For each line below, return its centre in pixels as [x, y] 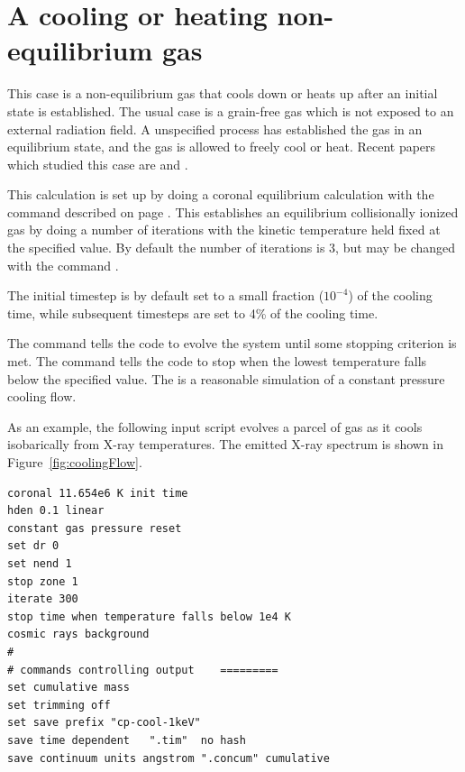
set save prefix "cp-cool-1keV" [104, 723]
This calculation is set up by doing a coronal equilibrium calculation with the [221, 194]
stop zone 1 [43, 581]
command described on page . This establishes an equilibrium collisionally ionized [233, 211]
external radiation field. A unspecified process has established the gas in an [215, 129]
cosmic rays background [78, 634]
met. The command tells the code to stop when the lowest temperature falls [217, 361]
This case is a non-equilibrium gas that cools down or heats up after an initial [223, 93]
